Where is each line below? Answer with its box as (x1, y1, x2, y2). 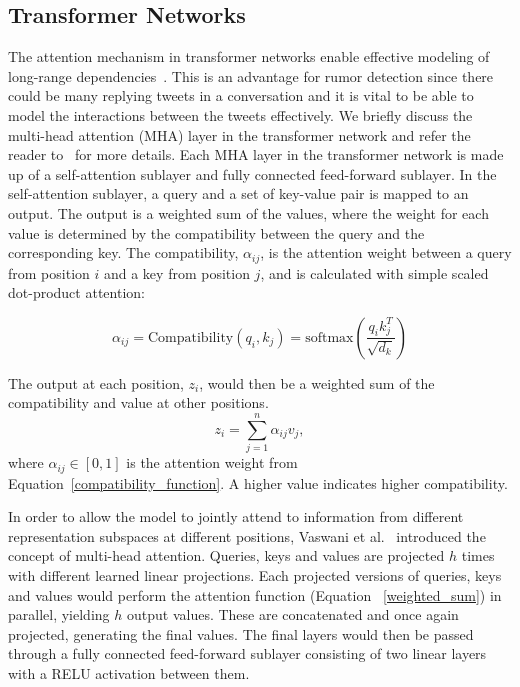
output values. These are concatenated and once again (126, 604, 459, 625)
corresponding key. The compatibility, (8, 242, 239, 263)
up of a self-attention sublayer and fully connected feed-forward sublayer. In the (8, 163, 497, 184)
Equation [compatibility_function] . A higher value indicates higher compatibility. (8, 472, 508, 493)
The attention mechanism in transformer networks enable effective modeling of (8, 46, 490, 67)
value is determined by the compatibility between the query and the (8, 222, 425, 243)
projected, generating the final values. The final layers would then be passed (8, 623, 474, 644)
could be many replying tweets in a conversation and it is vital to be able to (8, 85, 474, 106)
